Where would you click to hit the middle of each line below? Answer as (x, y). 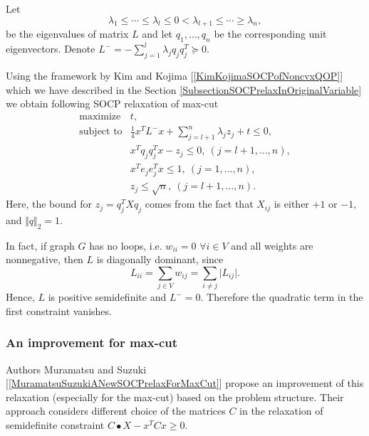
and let (157, 34)
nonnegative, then (45, 259)
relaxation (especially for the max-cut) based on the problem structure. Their (175, 397)
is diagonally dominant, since (160, 259)
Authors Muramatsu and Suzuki (76, 369)
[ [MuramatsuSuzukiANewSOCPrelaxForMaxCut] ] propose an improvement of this (185, 383)
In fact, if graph (40, 245)
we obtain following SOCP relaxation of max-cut (112, 103)
